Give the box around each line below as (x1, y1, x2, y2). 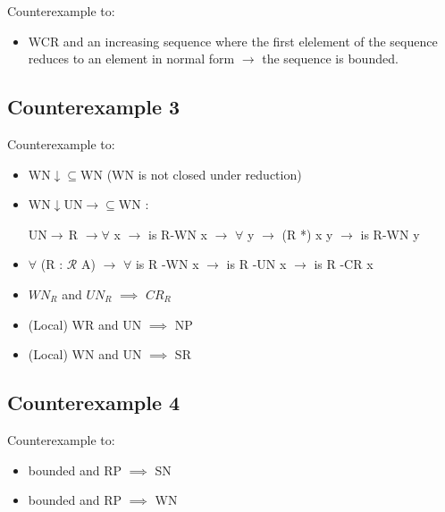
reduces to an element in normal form (28, 49, 235, 68)
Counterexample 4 (7, 389, 181, 416)
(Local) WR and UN (28, 315, 142, 333)
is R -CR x (314, 255, 374, 273)
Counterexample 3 (7, 93, 181, 121)
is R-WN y (360, 224, 420, 243)
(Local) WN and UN (28, 345, 142, 364)
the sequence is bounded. (262, 49, 399, 68)
